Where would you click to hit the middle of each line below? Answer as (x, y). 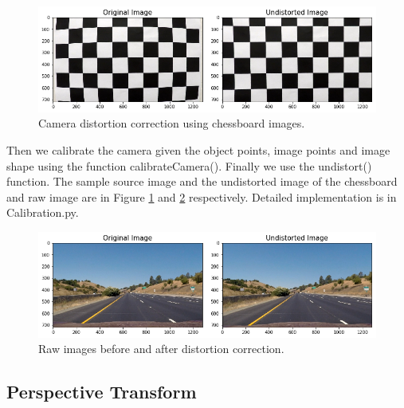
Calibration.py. (43, 212)
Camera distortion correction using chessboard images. (172, 123)
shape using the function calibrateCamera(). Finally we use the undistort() (189, 165)
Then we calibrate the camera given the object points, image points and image (198, 150)
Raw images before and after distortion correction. (161, 349)
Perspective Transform (102, 392)
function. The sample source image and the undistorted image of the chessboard (202, 181)
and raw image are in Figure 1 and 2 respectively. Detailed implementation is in (202, 196)
